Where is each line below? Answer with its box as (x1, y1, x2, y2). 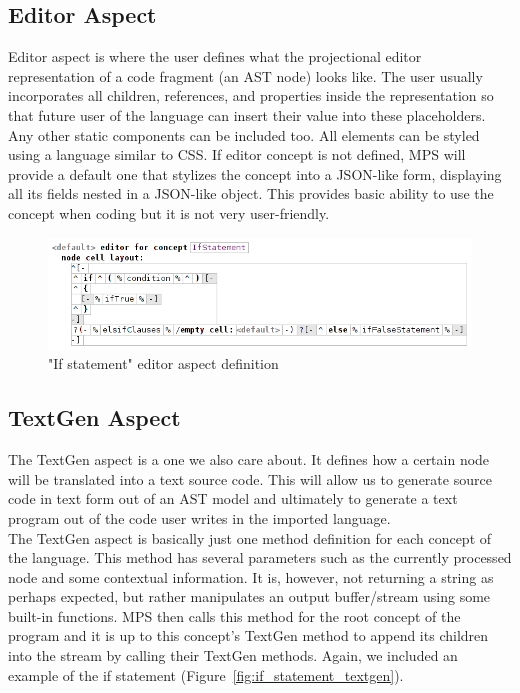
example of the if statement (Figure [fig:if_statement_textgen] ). (8, 664, 404, 685)
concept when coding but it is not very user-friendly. (8, 202, 330, 223)
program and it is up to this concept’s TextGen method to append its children (8, 625, 489, 646)
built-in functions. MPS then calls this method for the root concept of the (8, 605, 461, 626)
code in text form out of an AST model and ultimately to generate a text (8, 488, 458, 509)
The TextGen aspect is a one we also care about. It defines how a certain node (8, 449, 490, 470)
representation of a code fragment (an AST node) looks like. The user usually (8, 65, 483, 86)
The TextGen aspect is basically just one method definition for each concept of (8, 527, 492, 548)
